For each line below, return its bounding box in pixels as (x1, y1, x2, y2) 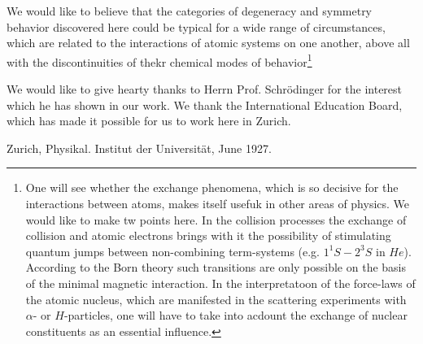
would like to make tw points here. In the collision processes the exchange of (25, 211, 407, 228)
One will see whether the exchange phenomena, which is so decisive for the (25, 179, 399, 196)
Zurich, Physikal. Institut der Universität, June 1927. (7, 139, 272, 156)
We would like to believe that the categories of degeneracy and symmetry (7, 2, 373, 19)
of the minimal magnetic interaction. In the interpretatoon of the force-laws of (25, 274, 416, 291)
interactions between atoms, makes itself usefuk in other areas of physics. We (25, 195, 410, 211)
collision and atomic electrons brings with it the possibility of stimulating (25, 227, 391, 244)
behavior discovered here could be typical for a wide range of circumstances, (7, 18, 386, 35)
